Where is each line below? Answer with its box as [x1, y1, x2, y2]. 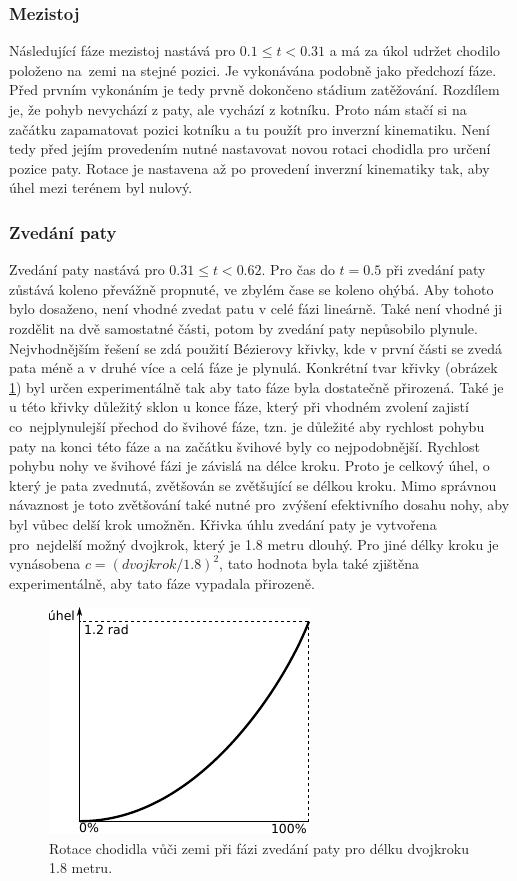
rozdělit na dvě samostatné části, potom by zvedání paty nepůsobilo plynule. [9, 317, 478, 338]
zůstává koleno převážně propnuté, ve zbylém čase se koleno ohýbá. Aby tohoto [9, 278, 494, 299]
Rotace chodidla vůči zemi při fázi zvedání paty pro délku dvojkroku [49, 837, 469, 858]
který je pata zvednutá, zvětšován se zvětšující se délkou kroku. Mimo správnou [9, 474, 497, 495]
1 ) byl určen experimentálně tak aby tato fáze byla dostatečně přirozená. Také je [9, 376, 504, 397]
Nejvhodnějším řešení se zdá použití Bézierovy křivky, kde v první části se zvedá [9, 337, 503, 358]
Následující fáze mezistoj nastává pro [9, 40, 236, 61]
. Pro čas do [261, 259, 335, 280]
